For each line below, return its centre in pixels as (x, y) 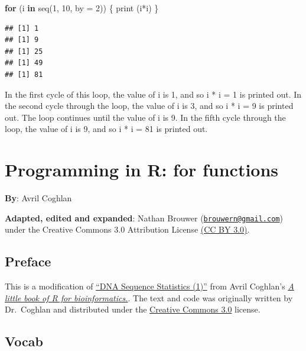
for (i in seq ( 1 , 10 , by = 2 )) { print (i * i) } (82, 8)
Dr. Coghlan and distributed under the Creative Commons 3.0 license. (133, 309)
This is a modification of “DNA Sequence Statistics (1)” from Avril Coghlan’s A (149, 286)
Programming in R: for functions (142, 170)
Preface (28, 261)
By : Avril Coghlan (38, 198)
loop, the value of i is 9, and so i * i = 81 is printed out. (106, 129)
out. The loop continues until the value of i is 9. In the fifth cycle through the (145, 117)
